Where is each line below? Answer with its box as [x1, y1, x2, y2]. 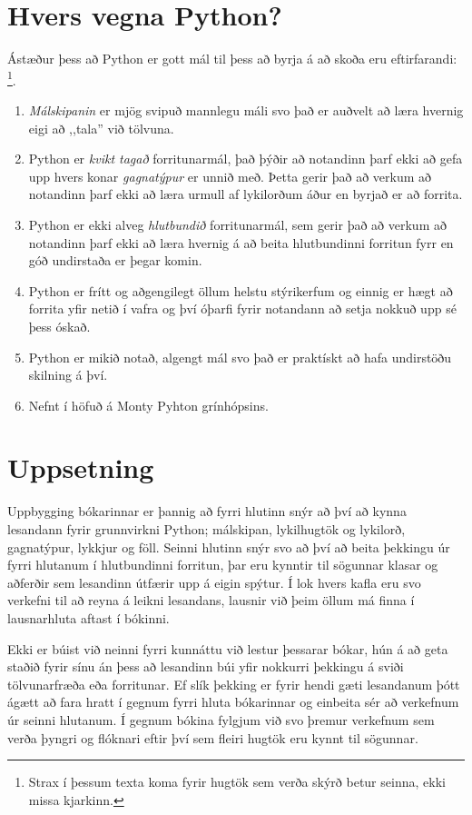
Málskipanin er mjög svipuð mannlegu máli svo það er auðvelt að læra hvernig [28, 100, 464, 119]
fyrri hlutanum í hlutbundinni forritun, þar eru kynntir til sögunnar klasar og [7, 555, 438, 574]
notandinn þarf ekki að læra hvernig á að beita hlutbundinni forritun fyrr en [28, 233, 454, 252]
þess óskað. [28, 316, 91, 335]
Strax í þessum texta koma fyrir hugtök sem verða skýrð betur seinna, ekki [28, 772, 446, 791]
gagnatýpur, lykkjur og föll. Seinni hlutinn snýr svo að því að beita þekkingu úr [7, 537, 450, 556]
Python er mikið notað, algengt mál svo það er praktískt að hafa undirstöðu [28, 347, 452, 366]
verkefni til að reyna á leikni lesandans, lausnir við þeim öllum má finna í [7, 591, 415, 610]
